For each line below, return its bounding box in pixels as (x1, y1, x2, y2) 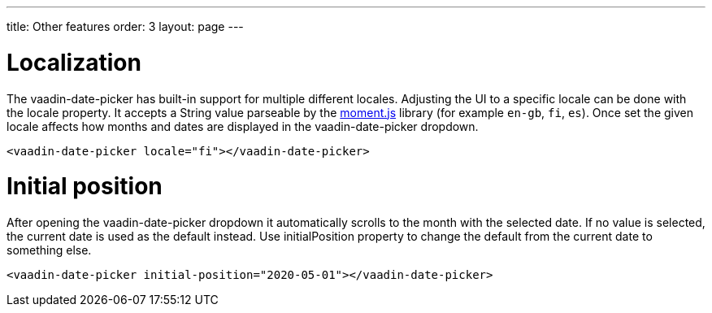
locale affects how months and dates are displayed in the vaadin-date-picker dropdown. (7, 119, 479, 133)
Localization (7, 48, 141, 76)
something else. (7, 243, 92, 257)
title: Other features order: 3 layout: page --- (7, 20, 244, 33)
